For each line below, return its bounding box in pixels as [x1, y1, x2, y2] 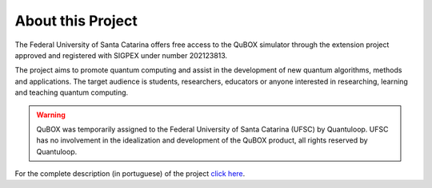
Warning [36, 110, 66, 119]
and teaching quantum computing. [14, 88, 129, 97]
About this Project [14, 12, 138, 29]
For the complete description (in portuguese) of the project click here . [14, 169, 246, 178]
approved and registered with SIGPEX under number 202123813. [14, 50, 228, 60]
